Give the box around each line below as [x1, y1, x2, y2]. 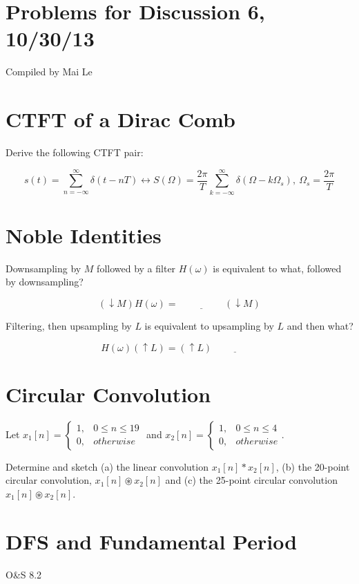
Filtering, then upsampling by [6, 319, 132, 332]
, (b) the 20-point [275, 459, 350, 473]
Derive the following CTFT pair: [6, 145, 144, 160]
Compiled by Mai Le [6, 64, 93, 79]
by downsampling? [6, 274, 84, 289]
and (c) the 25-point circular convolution [165, 473, 338, 487]
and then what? [287, 319, 353, 332]
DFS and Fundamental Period [6, 527, 298, 555]
